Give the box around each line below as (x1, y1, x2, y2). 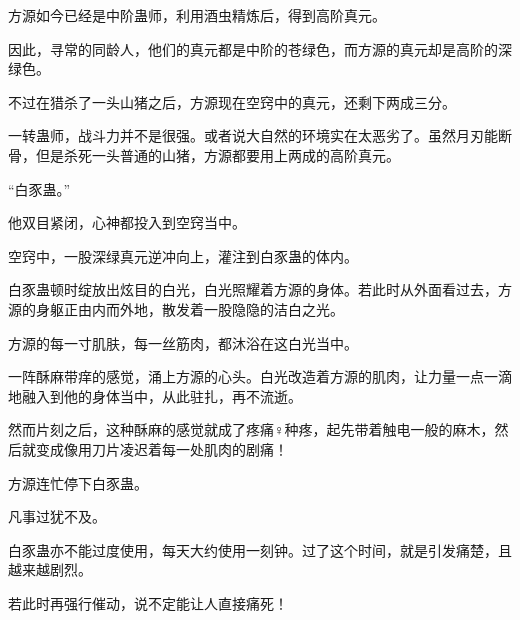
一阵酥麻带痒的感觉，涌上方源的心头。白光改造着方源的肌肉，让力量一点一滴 (8, 366, 512, 387)
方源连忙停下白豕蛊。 (8, 472, 148, 493)
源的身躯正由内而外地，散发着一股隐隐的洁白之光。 (8, 298, 344, 319)
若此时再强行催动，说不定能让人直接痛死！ (8, 592, 288, 613)
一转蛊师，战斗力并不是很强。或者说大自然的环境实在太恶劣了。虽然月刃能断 (8, 125, 512, 146)
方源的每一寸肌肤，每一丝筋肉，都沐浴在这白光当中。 (8, 332, 358, 353)
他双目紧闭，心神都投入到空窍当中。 (8, 212, 246, 233)
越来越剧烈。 (8, 559, 92, 580)
